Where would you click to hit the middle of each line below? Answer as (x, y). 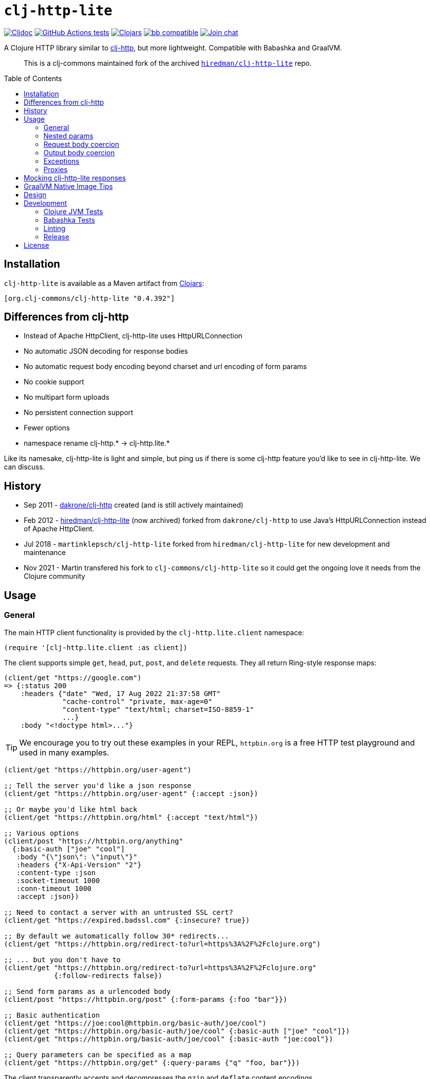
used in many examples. (64, 752)
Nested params (68, 136)
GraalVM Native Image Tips (68, 186)
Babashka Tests (69, 220)
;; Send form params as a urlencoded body (87, 991)
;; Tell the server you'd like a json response (98, 785)
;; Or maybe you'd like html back (71, 809)
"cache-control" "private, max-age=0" (137, 701)
